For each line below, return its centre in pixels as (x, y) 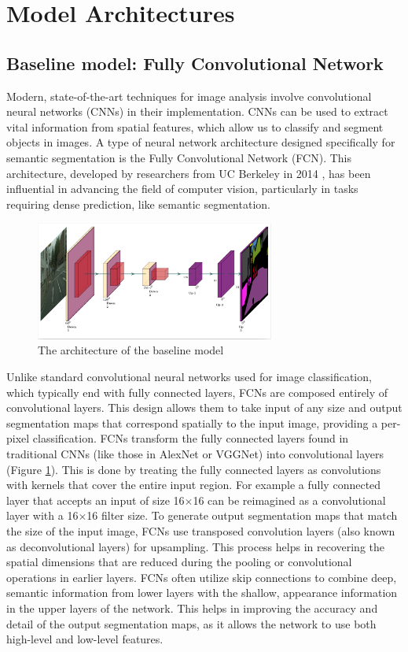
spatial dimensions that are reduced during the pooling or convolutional (179, 562)
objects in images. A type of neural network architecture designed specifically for (201, 142)
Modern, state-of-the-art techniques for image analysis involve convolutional (189, 96)
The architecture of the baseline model (131, 350)
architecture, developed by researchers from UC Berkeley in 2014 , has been (189, 173)
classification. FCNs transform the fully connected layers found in (191, 438)
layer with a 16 (42, 515)
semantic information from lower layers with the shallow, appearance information (202, 593)
